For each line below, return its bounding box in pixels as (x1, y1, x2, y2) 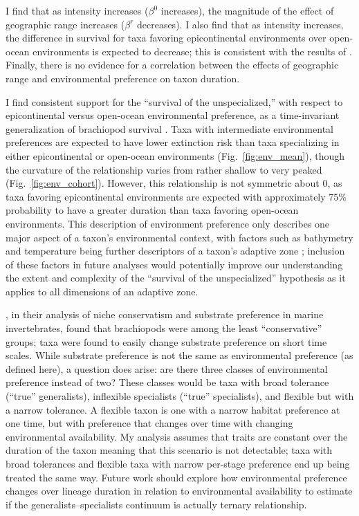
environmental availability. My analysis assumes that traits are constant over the (6, 429, 348, 443)
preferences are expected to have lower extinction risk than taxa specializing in (6, 135, 340, 149)
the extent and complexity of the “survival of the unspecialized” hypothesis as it (6, 270, 346, 285)
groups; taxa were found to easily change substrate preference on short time (6, 334, 327, 349)
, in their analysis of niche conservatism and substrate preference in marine (6, 307, 324, 322)
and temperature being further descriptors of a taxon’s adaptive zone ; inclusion (6, 243, 345, 258)
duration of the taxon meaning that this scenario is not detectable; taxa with (6, 443, 333, 457)
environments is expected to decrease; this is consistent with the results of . (33, 44, 352, 58)
